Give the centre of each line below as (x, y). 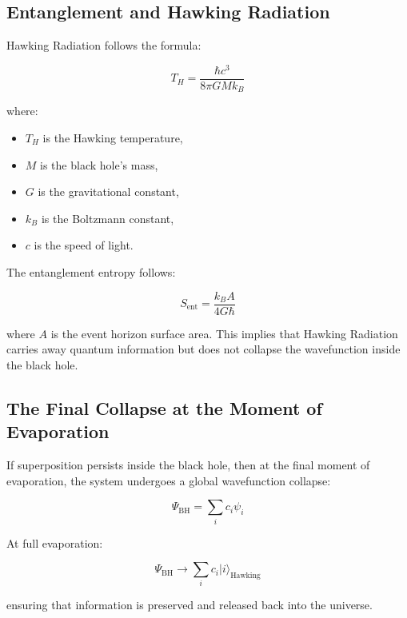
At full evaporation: (55, 542)
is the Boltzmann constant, (108, 218)
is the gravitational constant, (108, 191)
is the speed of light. (84, 245)
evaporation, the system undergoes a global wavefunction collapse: (169, 480)
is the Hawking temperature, (113, 137)
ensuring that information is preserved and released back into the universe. (190, 605)
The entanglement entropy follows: (91, 271)
